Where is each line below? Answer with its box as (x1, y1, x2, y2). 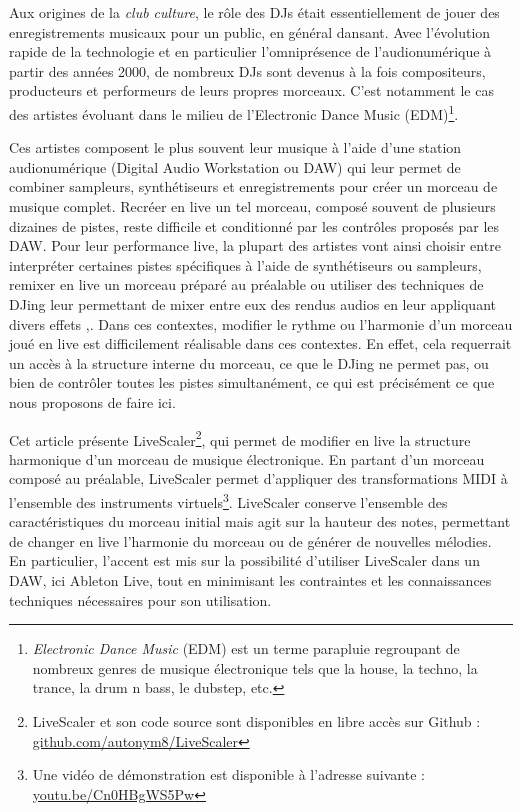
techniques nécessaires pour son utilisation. (9, 589, 272, 610)
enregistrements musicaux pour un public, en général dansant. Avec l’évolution (9, 21, 491, 42)
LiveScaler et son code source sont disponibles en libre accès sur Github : (32, 710, 481, 731)
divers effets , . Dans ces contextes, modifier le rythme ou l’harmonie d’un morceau (9, 313, 513, 334)
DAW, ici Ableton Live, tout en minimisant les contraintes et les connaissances (9, 570, 492, 590)
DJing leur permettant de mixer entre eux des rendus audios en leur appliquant (9, 293, 496, 314)
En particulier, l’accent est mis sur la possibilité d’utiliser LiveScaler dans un (9, 550, 480, 571)
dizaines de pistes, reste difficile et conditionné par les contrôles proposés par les (9, 215, 500, 236)
